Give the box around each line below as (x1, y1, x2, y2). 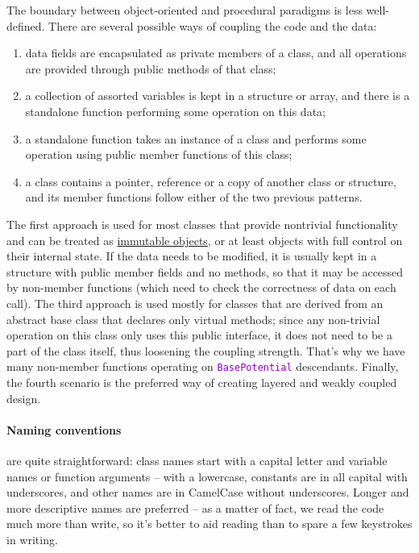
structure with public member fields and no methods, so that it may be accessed (6, 263, 404, 280)
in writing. (6, 530, 58, 547)
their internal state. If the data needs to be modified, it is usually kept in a (6, 247, 377, 264)
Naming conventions (6, 421, 122, 438)
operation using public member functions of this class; (25, 146, 292, 163)
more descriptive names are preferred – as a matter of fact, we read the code (6, 499, 384, 516)
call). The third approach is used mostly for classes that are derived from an (6, 294, 384, 311)
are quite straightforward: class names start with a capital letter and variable (6, 451, 388, 468)
